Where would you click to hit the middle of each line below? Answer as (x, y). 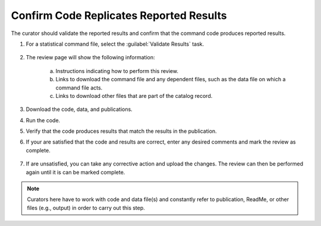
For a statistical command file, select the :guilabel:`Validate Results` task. (115, 44)
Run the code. (43, 120)
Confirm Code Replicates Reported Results (119, 15)
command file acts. (79, 87)
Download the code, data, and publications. (79, 109)
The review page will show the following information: (90, 58)
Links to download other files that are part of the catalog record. (134, 96)
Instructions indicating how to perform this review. (117, 71)
